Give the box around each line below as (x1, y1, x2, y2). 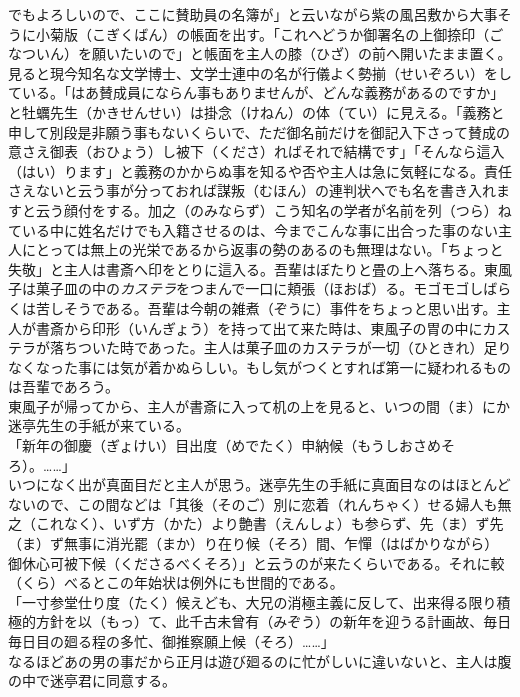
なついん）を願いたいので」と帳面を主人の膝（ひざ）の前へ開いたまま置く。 (8, 43, 512, 64)
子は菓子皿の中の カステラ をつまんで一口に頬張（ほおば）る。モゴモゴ (8, 278, 470, 299)
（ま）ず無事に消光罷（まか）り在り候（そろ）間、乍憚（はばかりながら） (8, 533, 499, 554)
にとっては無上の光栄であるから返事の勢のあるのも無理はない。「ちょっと (21, 239, 504, 260)
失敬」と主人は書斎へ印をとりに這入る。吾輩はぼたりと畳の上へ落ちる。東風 (8, 258, 512, 279)
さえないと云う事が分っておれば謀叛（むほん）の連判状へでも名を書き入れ (8, 180, 496, 201)
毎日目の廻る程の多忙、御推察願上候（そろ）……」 (8, 631, 335, 651)
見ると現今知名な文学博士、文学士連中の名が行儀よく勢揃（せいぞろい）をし (8, 62, 512, 83)
